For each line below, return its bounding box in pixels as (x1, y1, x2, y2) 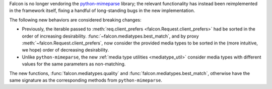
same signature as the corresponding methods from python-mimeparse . (9, 77, 163, 83)
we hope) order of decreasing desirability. (22, 47, 109, 53)
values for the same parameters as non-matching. (22, 61, 126, 67)
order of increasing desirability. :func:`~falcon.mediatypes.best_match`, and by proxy (22, 33, 199, 39)
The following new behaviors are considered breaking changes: (9, 16, 142, 22)
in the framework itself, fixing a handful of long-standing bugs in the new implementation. (9, 7, 195, 13)
